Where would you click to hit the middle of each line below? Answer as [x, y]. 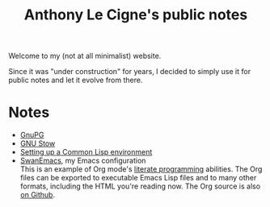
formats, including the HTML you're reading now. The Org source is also [140, 186]
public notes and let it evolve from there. [76, 80]
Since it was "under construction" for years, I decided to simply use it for [130, 72]
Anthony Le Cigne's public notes [136, 15]
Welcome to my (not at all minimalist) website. [85, 56]
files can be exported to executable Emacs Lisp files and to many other [138, 178]
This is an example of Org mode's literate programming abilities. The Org [141, 169]
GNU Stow [38, 143]
